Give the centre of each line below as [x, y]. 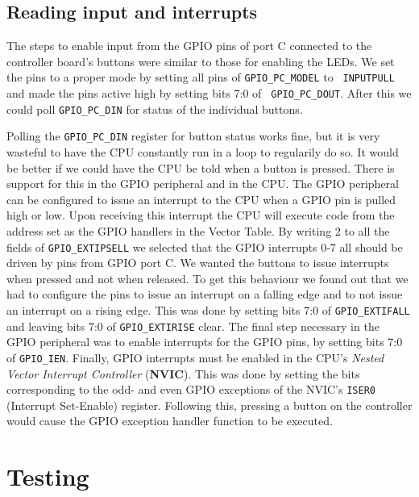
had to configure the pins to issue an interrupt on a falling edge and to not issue [205, 294]
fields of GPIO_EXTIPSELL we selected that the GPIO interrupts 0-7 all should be [205, 246]
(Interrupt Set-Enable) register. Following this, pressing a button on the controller [209, 405]
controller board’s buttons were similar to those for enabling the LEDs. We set [201, 61]
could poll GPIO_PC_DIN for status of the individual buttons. [155, 109]
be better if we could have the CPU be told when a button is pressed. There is [201, 167]
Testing [48, 476]
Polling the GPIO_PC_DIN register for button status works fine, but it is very [193, 136]
